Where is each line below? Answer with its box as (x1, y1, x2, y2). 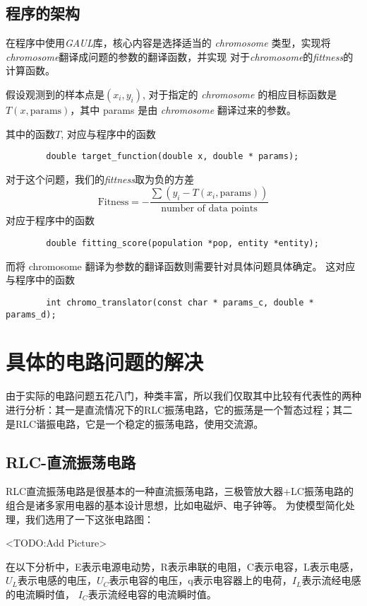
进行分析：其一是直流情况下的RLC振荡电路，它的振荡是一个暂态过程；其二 (6, 402, 353, 416)
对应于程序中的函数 (6, 213, 95, 228)
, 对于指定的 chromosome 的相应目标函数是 (142, 86, 337, 101)
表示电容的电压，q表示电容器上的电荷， (109, 573, 292, 588)
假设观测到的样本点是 (6, 86, 104, 101)
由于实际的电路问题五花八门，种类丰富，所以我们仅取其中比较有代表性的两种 (6, 388, 361, 403)
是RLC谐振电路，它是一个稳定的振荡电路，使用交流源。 (6, 416, 264, 431)
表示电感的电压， (18, 573, 97, 588)
